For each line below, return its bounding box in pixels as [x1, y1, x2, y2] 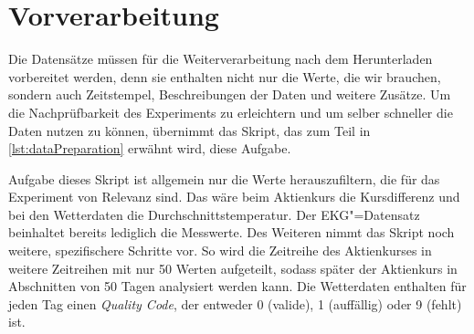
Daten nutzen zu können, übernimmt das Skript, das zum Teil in [8, 120, 371, 140]
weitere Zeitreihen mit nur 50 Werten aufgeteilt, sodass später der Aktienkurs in [8, 258, 458, 277]
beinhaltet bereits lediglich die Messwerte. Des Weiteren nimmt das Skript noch [8, 223, 455, 242]
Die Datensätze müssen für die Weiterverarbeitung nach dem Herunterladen [8, 49, 433, 68]
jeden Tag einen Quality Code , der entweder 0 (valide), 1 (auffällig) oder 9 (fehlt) [8, 294, 462, 313]
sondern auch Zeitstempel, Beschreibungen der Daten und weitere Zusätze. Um [8, 85, 451, 104]
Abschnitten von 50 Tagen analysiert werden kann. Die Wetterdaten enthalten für [8, 277, 467, 296]
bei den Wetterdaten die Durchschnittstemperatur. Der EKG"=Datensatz [8, 204, 420, 224]
